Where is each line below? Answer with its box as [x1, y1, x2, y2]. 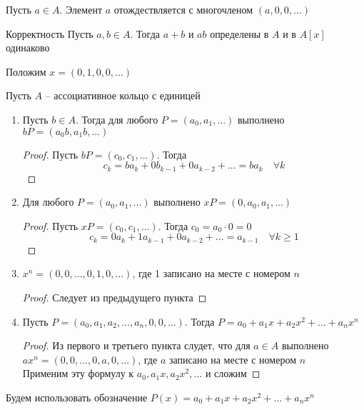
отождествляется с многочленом [113, 2, 253, 16]
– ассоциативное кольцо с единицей [45, 88, 201, 103]
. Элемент [59, 2, 102, 16]
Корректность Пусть [6, 26, 93, 41]
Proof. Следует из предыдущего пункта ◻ [22, 290, 207, 305]
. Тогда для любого [75, 111, 158, 126]
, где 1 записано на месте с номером [132, 266, 290, 281]
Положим [6, 64, 46, 79]
